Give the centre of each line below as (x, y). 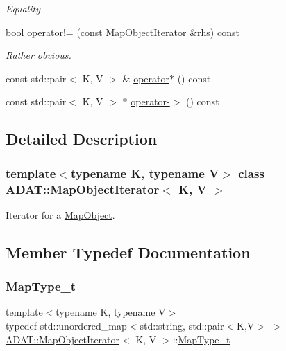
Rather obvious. (39, 55)
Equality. (25, 8)
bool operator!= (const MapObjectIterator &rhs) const (123, 31)
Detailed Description (82, 139)
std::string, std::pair (182, 326)
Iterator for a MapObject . (60, 214)
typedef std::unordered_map (66, 326)
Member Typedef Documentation (128, 252)
